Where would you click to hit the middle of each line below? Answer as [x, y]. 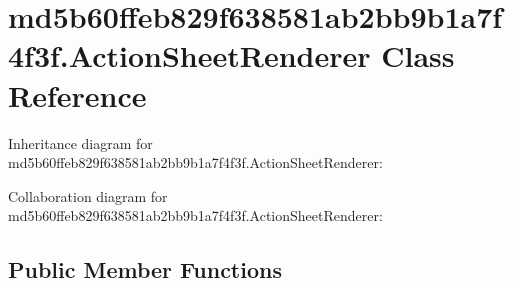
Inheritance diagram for [80, 142]
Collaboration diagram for [88, 195]
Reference [77, 94]
